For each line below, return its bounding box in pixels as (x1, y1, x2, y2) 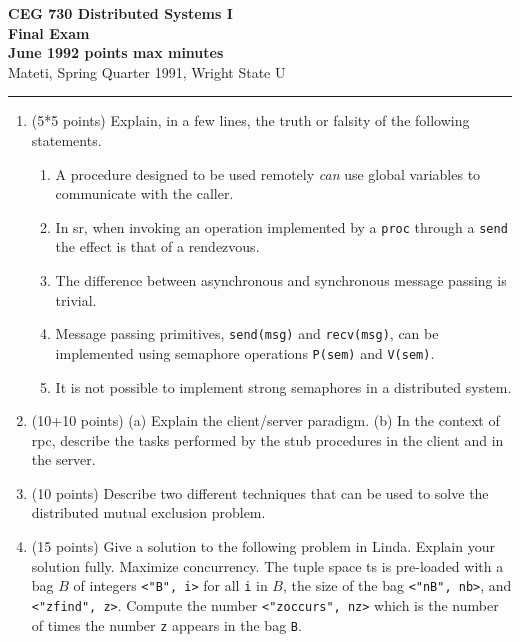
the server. (31, 449, 96, 470)
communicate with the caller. (55, 183, 234, 204)
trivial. (55, 289, 97, 310)
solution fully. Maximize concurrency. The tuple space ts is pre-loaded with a (31, 555, 504, 576)
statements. (31, 129, 102, 150)
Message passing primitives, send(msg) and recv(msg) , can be (55, 323, 439, 344)
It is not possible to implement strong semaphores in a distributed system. (55, 376, 512, 397)
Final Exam (8, 22, 90, 43)
